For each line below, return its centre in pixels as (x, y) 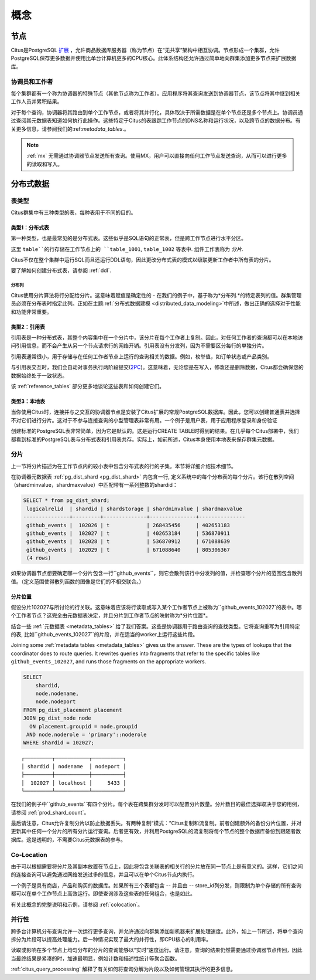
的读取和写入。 (44, 164)
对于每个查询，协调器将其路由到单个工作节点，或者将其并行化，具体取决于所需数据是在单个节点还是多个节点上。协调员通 (157, 112)
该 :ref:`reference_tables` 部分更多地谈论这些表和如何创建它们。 (88, 386)
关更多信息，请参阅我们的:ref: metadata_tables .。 (70, 128)
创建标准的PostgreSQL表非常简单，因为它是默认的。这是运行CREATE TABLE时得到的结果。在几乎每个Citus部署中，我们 (155, 431)
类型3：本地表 (28, 401)
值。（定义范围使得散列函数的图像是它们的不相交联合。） (78, 581)
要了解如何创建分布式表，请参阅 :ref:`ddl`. (61, 270)
